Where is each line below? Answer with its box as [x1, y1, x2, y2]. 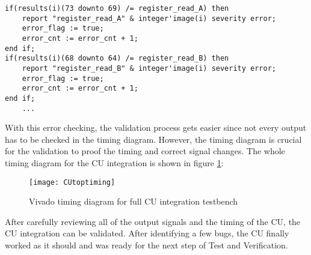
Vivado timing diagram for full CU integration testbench [29, 195, 238, 208]
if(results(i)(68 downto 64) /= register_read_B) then [5, 54, 229, 63]
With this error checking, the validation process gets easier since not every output [5, 121, 307, 134]
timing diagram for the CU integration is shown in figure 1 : [5, 157, 224, 169]
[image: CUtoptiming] [29, 178, 115, 187]
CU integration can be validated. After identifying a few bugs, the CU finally [5, 227, 289, 239]
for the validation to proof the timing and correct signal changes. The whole [5, 145, 285, 157]
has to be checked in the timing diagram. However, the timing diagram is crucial [5, 133, 302, 145]
